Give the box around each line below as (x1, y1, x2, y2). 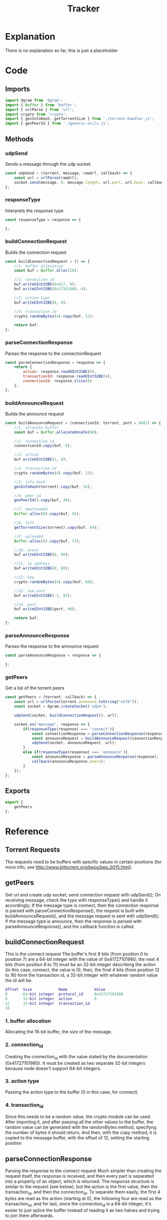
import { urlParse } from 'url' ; (5, 107, 75, 112)
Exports (5, 786, 30, 795)
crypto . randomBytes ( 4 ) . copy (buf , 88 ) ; (14, 579, 94, 584)
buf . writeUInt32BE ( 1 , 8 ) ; (14, 457, 68, 462)
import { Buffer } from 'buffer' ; (5, 103, 77, 108)
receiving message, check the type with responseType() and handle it (5, 897, 148, 903)
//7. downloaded (14, 507, 48, 512)
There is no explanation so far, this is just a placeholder (5, 47, 118, 53)
